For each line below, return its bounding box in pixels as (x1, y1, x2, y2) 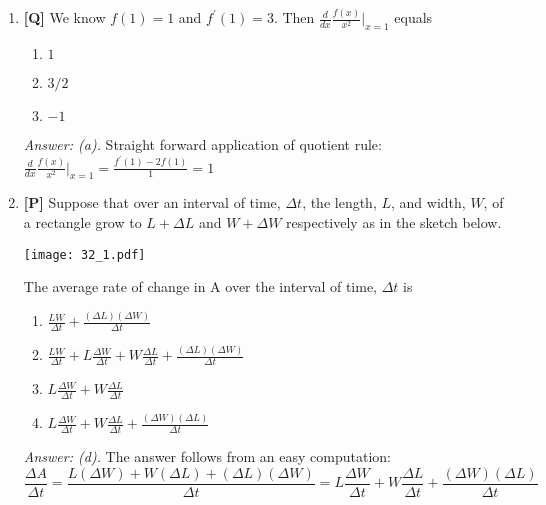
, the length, (302, 192, 377, 213)
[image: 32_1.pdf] (23, 247, 146, 262)
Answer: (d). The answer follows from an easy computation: (23, 446, 391, 467)
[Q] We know (23, 7, 106, 28)
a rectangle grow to (23, 212, 142, 233)
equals (394, 7, 433, 28)
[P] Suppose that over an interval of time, (23, 192, 281, 213)
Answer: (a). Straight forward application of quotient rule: (23, 134, 382, 155)
